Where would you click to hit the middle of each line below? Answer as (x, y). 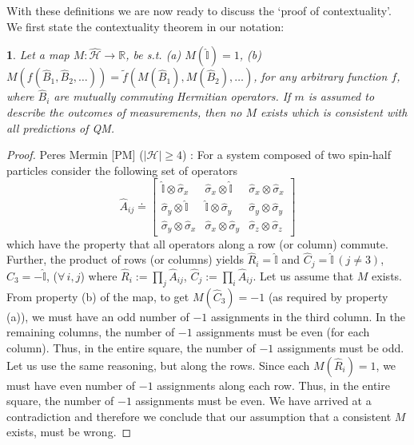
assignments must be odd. (341, 347)
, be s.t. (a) (153, 55)
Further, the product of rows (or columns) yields (125, 259)
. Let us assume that (303, 275)
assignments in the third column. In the (308, 316)
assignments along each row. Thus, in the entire (273, 385)
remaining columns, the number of (91, 332)
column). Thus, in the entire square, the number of (131, 347)
